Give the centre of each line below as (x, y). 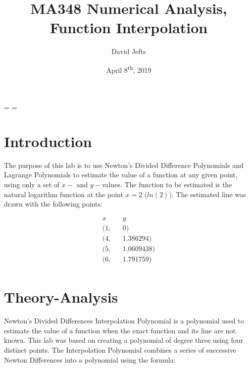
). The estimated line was (207, 194)
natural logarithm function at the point (64, 194)
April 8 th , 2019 (129, 69)
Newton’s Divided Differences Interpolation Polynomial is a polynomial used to (124, 321)
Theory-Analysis (61, 297)
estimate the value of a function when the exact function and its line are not (120, 330)
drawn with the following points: (53, 204)
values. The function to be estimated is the (167, 184)
